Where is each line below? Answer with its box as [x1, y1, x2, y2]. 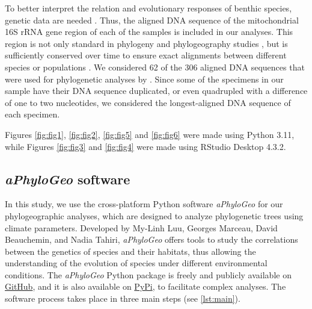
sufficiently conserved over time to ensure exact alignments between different [5, 49, 287, 61]
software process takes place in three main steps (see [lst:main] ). [5, 292, 240, 305]
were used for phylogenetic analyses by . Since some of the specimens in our [5, 72, 284, 85]
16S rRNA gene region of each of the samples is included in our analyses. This [5, 25, 293, 38]
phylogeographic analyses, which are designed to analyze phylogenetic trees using [5, 209, 304, 222]
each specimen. [5, 108, 60, 120]
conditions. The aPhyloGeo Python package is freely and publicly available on [5, 268, 292, 281]
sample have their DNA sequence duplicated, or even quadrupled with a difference [5, 84, 308, 97]
